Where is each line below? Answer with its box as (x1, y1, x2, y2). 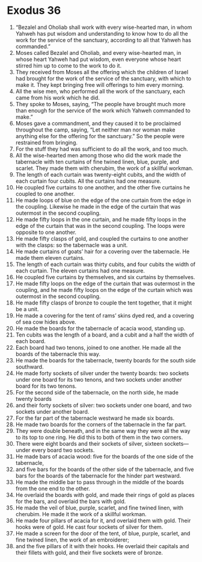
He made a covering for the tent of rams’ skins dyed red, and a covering (15, 312, 194, 319)
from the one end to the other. (15, 485, 90, 492)
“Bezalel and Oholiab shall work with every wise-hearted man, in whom (15, 24, 192, 31)
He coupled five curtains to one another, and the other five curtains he (15, 183, 190, 191)
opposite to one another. (15, 229, 77, 236)
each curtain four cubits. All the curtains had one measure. (15, 177, 162, 185)
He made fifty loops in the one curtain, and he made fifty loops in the (15, 215, 186, 223)
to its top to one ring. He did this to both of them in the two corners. (15, 434, 183, 441)
